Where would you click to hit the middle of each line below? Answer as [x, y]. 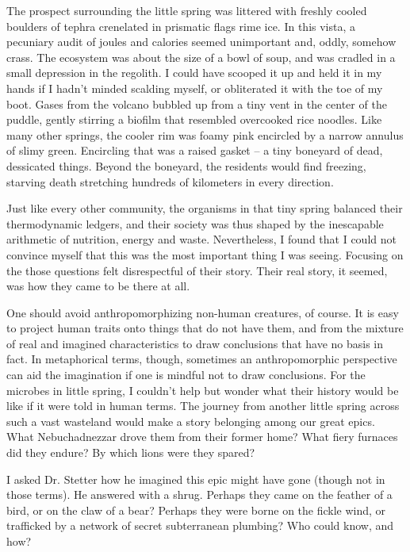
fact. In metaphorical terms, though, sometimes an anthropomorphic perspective [202, 359]
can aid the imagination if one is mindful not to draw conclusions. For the [186, 375]
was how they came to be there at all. [98, 286]
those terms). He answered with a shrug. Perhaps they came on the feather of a [199, 494]
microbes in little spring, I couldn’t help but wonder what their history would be [203, 390]
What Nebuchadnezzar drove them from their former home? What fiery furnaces [202, 437]
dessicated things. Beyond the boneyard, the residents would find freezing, [186, 165]
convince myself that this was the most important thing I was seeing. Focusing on [205, 254]
